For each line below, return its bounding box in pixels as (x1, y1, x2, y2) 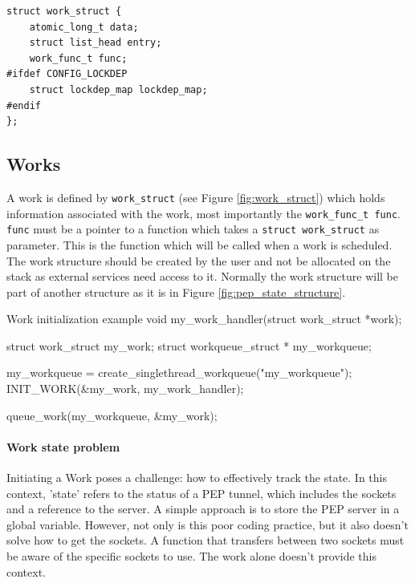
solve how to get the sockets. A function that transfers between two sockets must (6, 532, 405, 549)
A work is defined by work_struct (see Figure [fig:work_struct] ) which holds (6, 188, 385, 205)
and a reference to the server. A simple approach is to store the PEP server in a (6, 500, 400, 517)
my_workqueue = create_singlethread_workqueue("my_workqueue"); (6, 364, 352, 381)
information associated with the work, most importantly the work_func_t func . (6, 204, 401, 221)
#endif (6, 99, 41, 111)
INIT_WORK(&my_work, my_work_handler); (6, 380, 244, 397)
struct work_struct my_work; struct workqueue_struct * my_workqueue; (6, 337, 372, 354)
